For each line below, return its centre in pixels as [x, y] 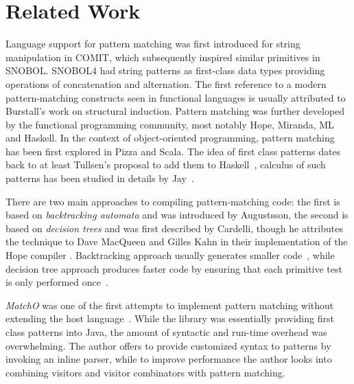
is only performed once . [57, 282]
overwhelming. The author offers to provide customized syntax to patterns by [168, 345]
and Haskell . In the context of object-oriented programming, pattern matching [170, 138]
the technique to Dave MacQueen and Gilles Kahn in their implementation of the [177, 241]
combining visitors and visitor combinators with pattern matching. [145, 372]
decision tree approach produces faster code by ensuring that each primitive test [174, 268]
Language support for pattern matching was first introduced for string [153, 44]
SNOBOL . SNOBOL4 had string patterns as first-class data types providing [165, 70]
